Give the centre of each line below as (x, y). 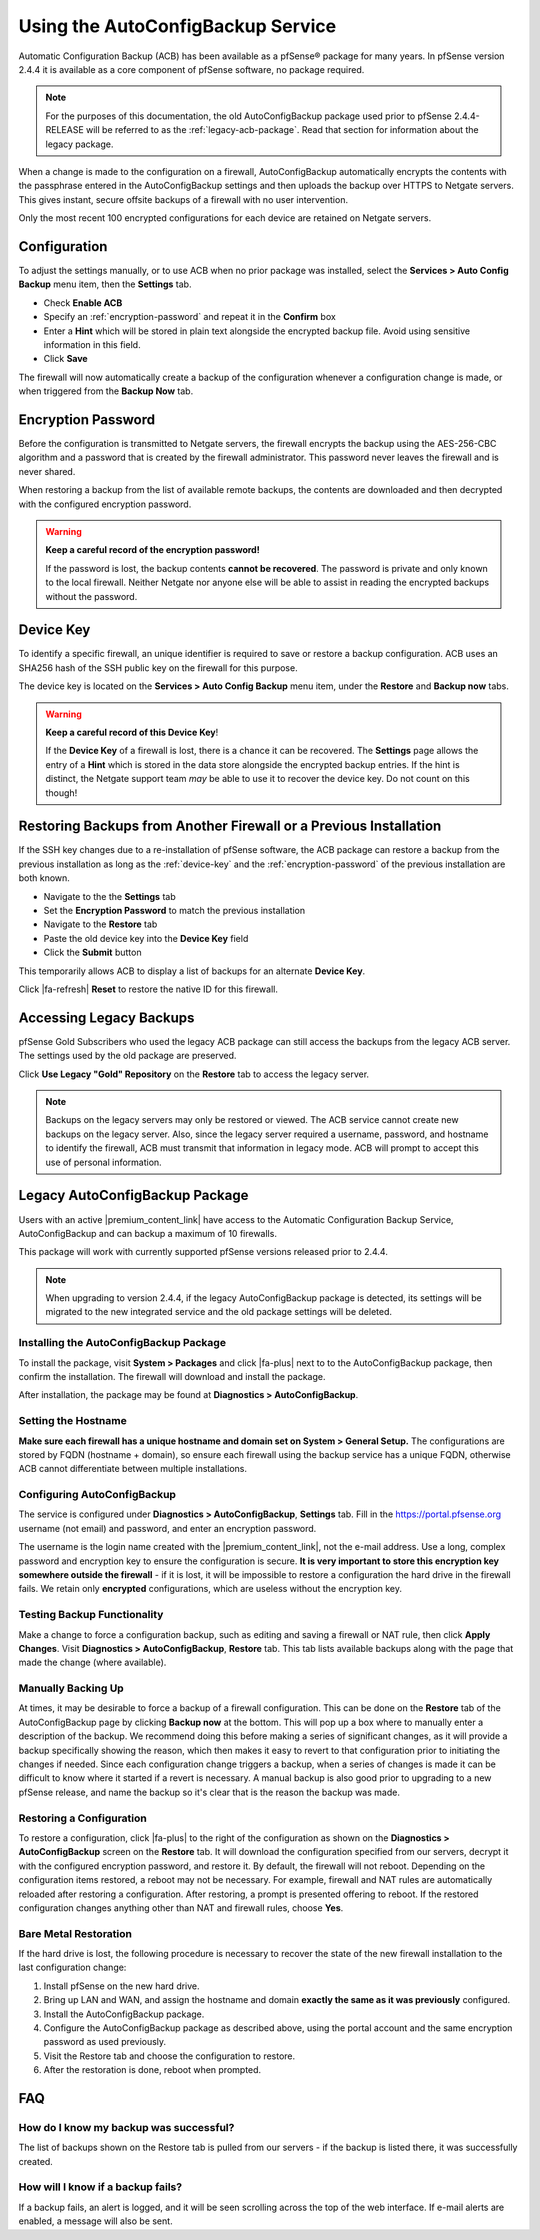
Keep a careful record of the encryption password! (152, 550)
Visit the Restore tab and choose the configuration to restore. (169, 2056)
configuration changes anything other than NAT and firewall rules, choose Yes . (181, 1907)
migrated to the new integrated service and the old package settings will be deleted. (219, 1312)
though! (61, 792)
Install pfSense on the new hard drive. (121, 1986)
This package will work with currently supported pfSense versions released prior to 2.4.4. (203, 1252)
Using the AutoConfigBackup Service (177, 26)
